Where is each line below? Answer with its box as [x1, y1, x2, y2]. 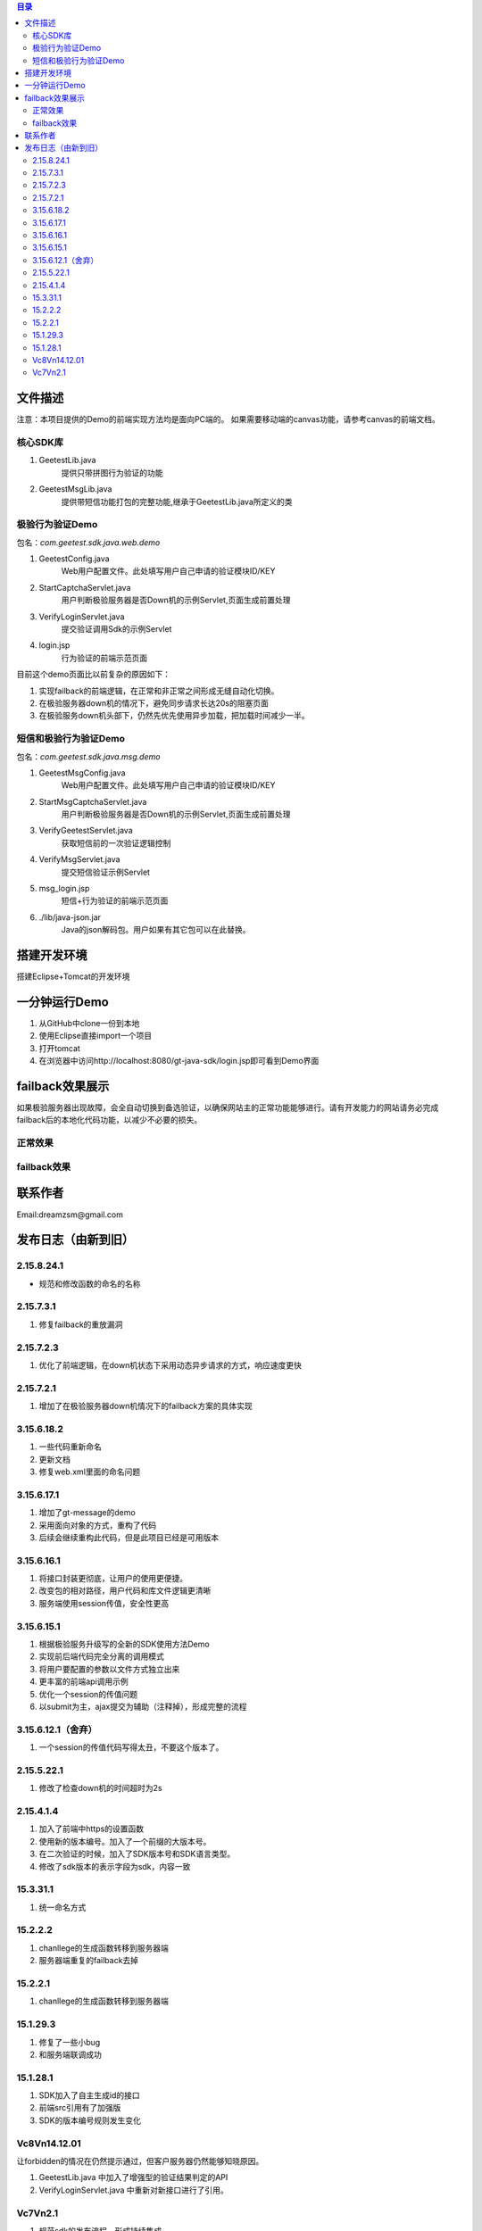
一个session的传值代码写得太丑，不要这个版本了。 [38, 1742, 224, 1753]
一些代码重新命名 [38, 1441, 102, 1452]
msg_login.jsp [38, 883, 90, 894]
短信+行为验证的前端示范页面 [61, 895, 169, 906]
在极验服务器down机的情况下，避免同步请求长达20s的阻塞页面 [38, 697, 270, 709]
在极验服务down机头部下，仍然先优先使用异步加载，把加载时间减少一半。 [38, 710, 310, 721]
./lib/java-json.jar [38, 911, 102, 923]
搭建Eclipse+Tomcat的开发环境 [16, 971, 130, 982]
